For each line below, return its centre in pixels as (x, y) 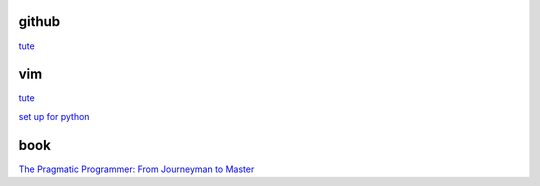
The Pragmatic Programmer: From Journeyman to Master (136, 169)
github (39, 21)
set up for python (54, 116)
